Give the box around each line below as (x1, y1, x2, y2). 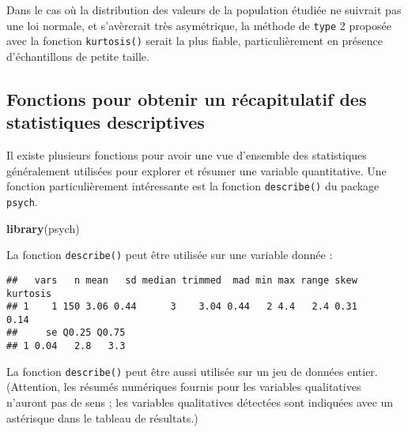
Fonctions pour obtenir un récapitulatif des (6, 86, 367, 111)
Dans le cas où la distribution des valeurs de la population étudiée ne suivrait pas (6, 2, 402, 17)
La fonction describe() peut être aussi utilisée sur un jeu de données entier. (6, 363, 378, 379)
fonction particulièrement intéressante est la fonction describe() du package (6, 178, 380, 194)
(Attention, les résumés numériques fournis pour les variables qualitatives (6, 378, 361, 395)
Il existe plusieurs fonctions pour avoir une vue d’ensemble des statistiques (6, 147, 367, 163)
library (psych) (6, 220, 80, 236)
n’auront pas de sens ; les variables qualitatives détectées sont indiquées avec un (6, 394, 394, 411)
